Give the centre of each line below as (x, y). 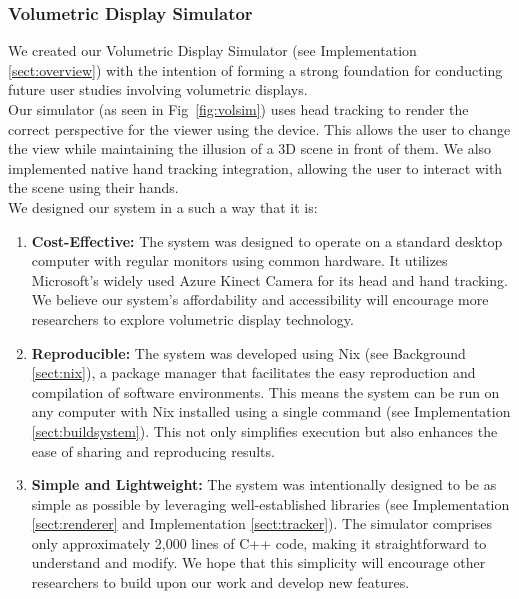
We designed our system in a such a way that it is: (163, 206)
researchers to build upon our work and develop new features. (220, 582)
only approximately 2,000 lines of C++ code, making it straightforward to (259, 542)
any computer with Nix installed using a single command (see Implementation (271, 411)
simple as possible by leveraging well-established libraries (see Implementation (270, 503)
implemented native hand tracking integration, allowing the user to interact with (255, 167)
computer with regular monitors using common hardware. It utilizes (239, 260)
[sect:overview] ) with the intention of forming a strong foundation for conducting (255, 69)
